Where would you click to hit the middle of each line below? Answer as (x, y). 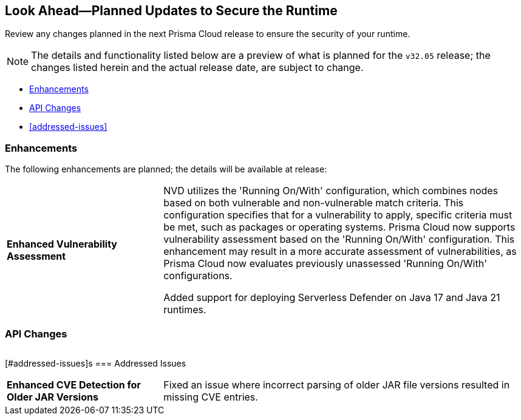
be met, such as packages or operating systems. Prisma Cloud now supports (339, 227)
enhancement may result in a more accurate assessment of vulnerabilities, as (340, 252)
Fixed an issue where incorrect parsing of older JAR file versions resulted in (337, 384)
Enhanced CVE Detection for (74, 384)
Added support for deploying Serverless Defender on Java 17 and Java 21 (332, 298)
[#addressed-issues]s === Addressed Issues (96, 363)
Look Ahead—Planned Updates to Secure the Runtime (171, 11)
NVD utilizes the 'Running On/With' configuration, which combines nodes (331, 191)
